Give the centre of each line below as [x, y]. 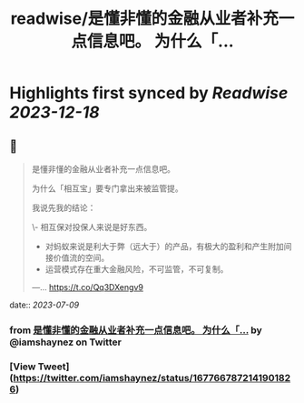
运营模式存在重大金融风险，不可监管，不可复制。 [137, 269]
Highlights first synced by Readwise [149, 93]
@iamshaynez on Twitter [66, 342]
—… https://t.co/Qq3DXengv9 [87, 287]
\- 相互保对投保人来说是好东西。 [92, 227]
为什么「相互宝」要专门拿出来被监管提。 [107, 188]
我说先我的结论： [64, 207]
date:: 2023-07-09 [44, 305]
